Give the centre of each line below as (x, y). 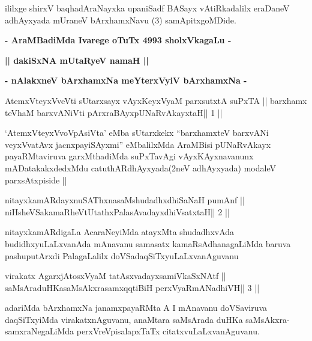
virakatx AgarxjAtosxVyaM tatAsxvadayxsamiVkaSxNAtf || (115, 276)
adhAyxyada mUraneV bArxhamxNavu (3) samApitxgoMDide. (121, 20)
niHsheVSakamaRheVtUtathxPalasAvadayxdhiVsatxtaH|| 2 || (117, 211)
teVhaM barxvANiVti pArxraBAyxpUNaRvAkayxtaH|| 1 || (114, 112)
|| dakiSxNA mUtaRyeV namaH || (77, 60)
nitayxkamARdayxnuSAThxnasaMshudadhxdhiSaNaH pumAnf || (125, 200)
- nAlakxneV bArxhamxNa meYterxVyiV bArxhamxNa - (126, 80)
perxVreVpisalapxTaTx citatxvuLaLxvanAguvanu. (168, 331)
